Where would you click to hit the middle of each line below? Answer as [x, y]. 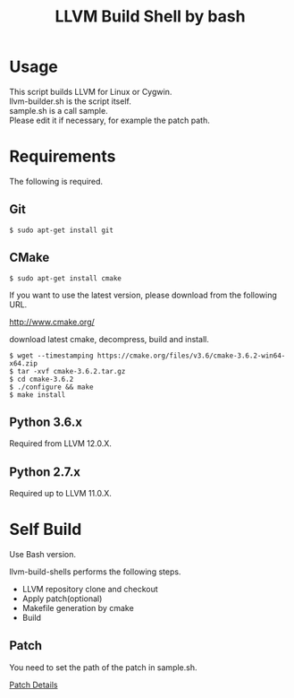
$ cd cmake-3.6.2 [42, 379]
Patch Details [34, 685]
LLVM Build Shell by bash [150, 17]
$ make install [38, 395]
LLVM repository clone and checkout [90, 590]
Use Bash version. [43, 555]
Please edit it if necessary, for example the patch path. [109, 120]
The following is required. [56, 181]
